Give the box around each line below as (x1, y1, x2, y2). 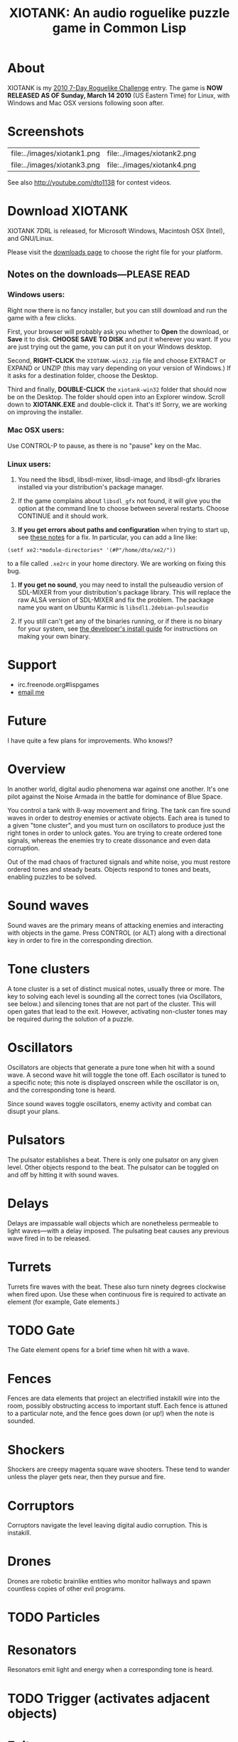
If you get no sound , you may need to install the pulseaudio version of (17, 580, 224, 589)
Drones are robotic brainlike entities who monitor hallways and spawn (7, 1577, 212, 1586)
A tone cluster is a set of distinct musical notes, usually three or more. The (7, 984, 225, 992)
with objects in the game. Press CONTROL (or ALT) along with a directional (7, 929, 227, 937)
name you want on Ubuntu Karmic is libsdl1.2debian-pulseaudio (17, 603, 209, 612)
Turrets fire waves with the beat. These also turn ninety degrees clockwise (7, 1282, 226, 1291)
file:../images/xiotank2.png (107, 148, 197, 158)
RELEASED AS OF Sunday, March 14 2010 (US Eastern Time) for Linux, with (7, 91, 230, 99)
